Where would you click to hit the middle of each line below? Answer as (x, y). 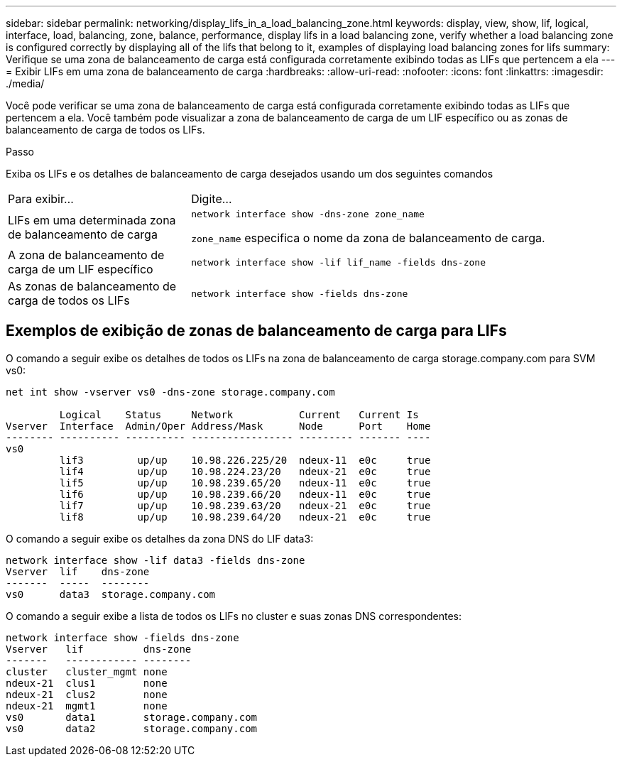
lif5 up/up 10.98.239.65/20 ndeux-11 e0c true (245, 483)
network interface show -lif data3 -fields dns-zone (155, 560)
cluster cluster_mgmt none (87, 671)
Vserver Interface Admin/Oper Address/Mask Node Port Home (218, 426)
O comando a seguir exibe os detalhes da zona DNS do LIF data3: (160, 538)
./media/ (25, 83)
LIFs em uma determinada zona (92, 220)
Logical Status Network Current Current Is (239, 414)
